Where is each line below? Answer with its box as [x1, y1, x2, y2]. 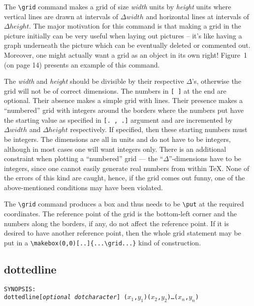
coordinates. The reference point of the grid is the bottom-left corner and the [4, 208, 237, 219]
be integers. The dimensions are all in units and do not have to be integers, [4, 134, 231, 144]
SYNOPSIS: [4, 285, 36, 293]
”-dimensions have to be [169, 153, 241, 164]
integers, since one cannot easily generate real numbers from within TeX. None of [4, 163, 250, 173]
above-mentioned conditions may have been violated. [4, 182, 163, 192]
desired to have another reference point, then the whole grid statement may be [4, 228, 241, 238]
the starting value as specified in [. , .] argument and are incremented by [4, 114, 233, 125]
